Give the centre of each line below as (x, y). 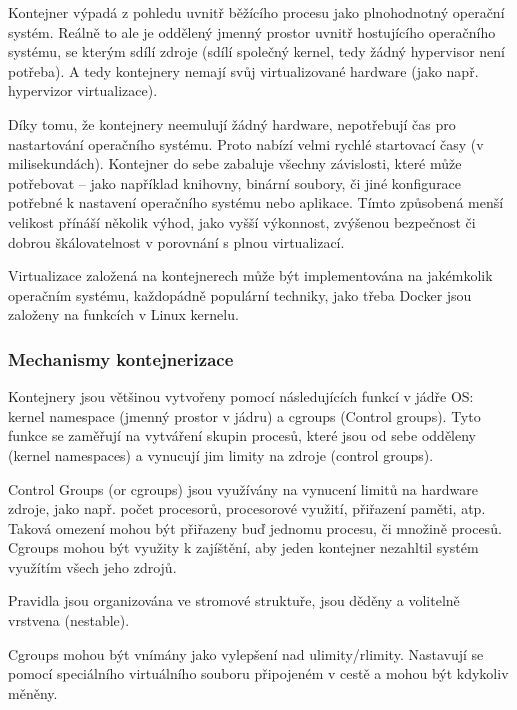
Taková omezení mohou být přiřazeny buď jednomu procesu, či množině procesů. (255, 527)
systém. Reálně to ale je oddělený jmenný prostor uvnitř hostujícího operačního (252, 31)
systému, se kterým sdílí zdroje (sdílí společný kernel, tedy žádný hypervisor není (256, 51)
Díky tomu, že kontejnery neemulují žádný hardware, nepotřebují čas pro (232, 123)
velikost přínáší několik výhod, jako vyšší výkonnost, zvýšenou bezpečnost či (242, 221)
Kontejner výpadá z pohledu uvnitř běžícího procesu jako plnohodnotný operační (256, 12)
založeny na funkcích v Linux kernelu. (123, 314)
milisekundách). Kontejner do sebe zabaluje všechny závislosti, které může (235, 163)
